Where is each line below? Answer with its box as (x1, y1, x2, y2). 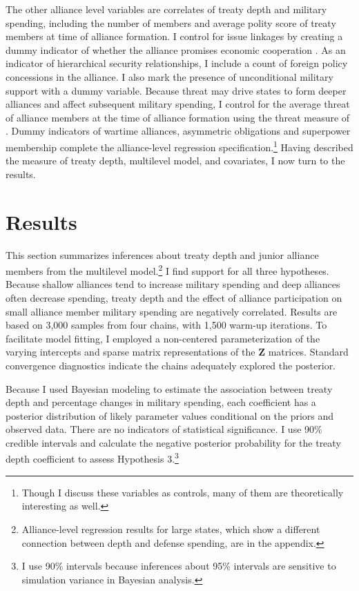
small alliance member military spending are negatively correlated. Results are (6, 304, 338, 318)
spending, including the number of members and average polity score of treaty (6, 15, 336, 30)
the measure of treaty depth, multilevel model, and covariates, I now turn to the (6, 153, 345, 168)
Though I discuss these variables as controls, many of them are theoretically (21, 485, 344, 499)
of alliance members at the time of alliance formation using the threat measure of (6, 110, 350, 124)
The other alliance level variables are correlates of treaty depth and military (6, 2, 327, 16)
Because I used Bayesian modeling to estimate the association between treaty (6, 381, 333, 396)
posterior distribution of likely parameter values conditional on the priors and (6, 408, 334, 423)
